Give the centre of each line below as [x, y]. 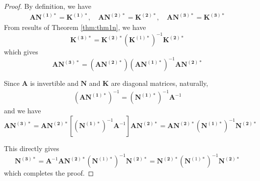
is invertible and [54, 83]
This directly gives [32, 148]
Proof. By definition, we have [48, 6]
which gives [21, 52]
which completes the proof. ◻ [49, 173]
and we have [23, 111]
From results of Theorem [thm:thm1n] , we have [75, 27]
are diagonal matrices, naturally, [160, 83]
